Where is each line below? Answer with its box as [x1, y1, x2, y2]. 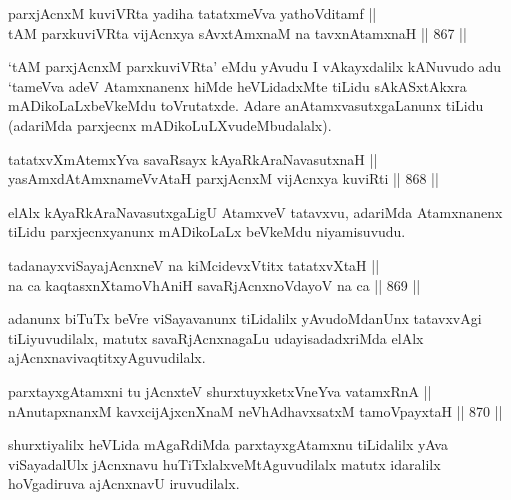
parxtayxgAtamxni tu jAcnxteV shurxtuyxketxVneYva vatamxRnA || [8, 380, 432, 401]
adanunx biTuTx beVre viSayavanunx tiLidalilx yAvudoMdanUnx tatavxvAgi [8, 308, 482, 329]
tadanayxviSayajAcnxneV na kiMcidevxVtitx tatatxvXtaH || [8, 254, 380, 275]
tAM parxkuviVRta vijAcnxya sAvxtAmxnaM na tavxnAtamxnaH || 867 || [8, 22, 467, 43]
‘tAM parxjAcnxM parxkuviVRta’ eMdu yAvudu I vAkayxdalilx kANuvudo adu [8, 56, 502, 77]
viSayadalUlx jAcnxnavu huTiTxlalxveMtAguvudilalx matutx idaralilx [8, 453, 441, 474]
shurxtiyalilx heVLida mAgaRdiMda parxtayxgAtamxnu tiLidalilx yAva [8, 434, 448, 455]
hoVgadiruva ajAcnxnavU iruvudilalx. [8, 473, 240, 494]
